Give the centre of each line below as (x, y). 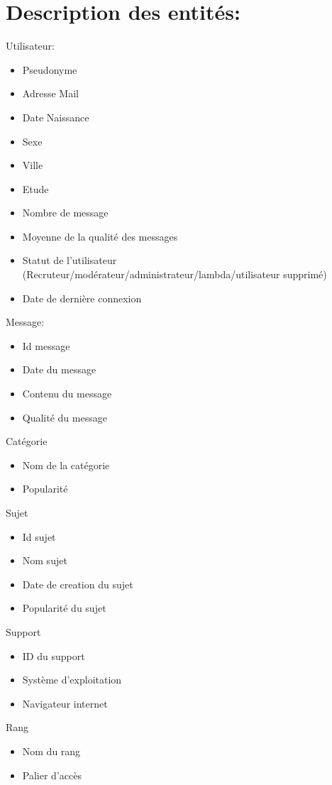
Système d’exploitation (72, 680)
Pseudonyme (50, 69)
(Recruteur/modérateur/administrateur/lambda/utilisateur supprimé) (175, 274)
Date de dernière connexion (82, 298)
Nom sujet (45, 560)
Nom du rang (51, 751)
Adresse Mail (50, 93)
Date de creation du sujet (78, 584)
